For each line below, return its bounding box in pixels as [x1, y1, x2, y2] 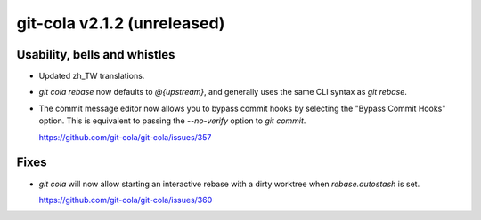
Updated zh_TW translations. [38, 71, 145, 82]
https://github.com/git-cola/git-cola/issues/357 [38, 131, 212, 142]
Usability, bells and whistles [16, 47, 175, 62]
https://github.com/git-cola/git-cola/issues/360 [38, 194, 213, 205]
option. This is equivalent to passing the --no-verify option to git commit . [38, 115, 306, 126]
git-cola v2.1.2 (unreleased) [16, 13, 225, 33]
